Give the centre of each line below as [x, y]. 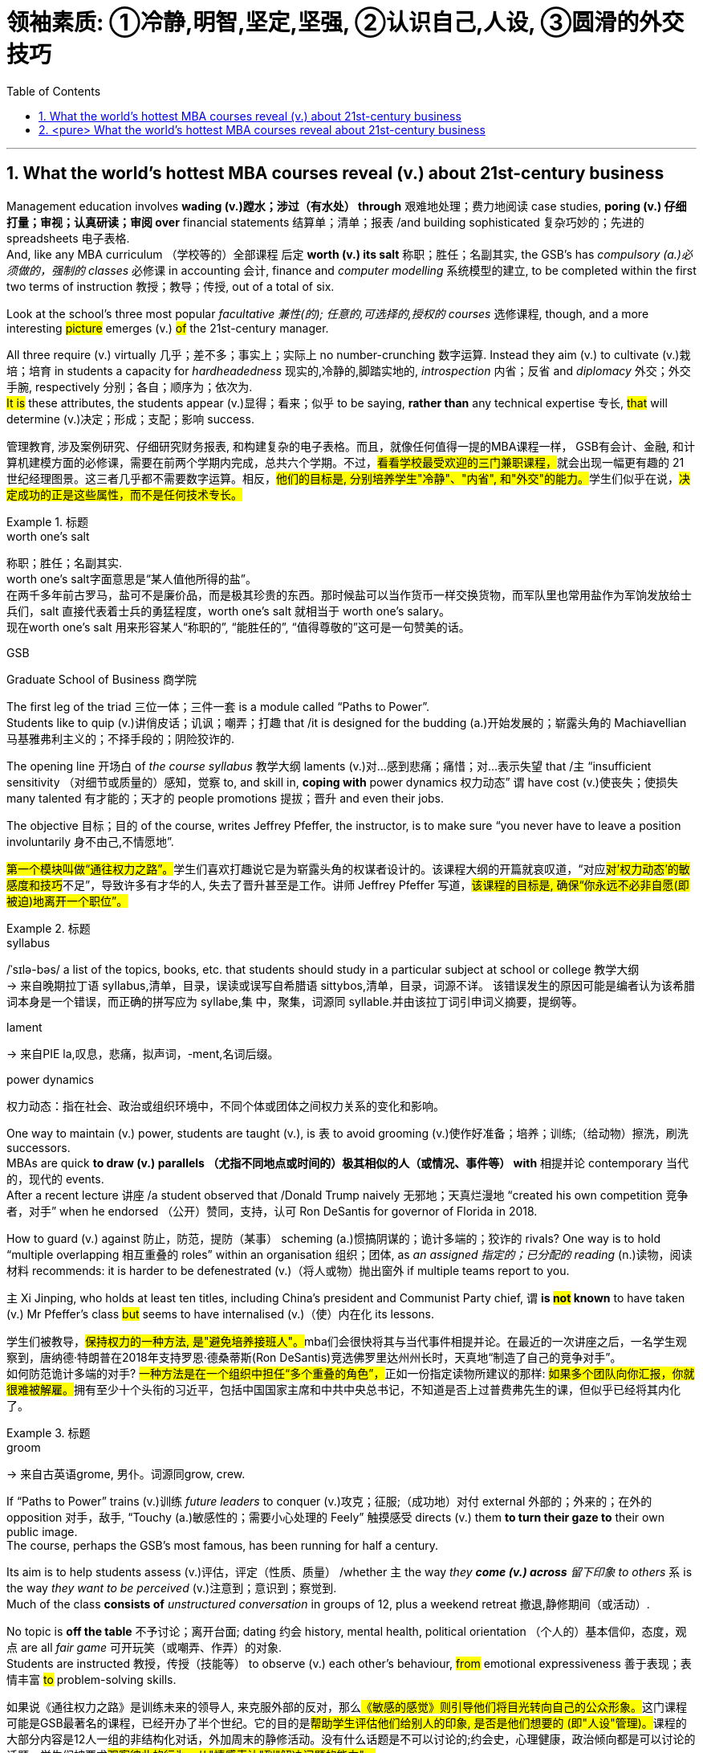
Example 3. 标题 [49, 1432]
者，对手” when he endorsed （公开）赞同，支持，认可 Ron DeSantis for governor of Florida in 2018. [272, 1211]
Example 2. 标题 [49, 928]
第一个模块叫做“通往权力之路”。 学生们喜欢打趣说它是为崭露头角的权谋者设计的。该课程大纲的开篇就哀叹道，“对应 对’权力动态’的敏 [348, 868]
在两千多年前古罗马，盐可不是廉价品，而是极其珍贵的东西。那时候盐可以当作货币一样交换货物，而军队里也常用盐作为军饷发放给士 [349, 595]
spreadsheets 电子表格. [68, 238]
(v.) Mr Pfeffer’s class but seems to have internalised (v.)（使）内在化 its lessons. [220, 1314]
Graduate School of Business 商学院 [102, 679]
